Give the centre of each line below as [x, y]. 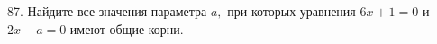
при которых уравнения [291, 11]
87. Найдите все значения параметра [107, 11]
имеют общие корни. [127, 28]
